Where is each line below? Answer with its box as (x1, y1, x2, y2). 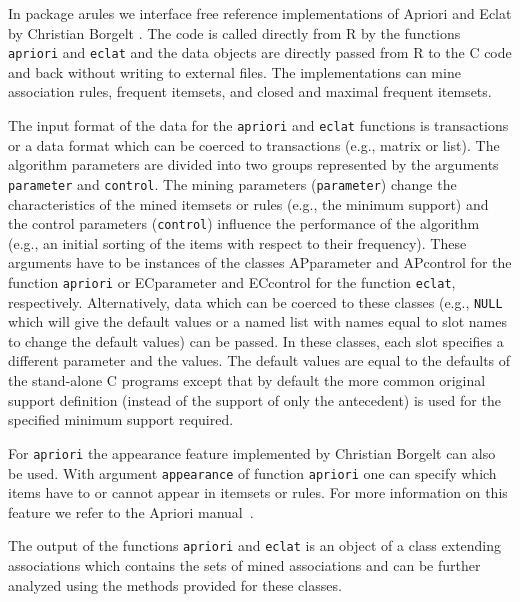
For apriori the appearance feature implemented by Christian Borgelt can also (8, 442, 496, 463)
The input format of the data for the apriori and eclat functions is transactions (8, 115, 509, 136)
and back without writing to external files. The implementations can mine (8, 61, 461, 82)
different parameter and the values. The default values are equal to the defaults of (8, 350, 511, 371)
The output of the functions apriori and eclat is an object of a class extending (8, 535, 502, 556)
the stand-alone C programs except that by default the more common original (8, 370, 486, 391)
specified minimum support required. (8, 409, 234, 430)
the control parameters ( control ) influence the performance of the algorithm (8, 213, 480, 234)
